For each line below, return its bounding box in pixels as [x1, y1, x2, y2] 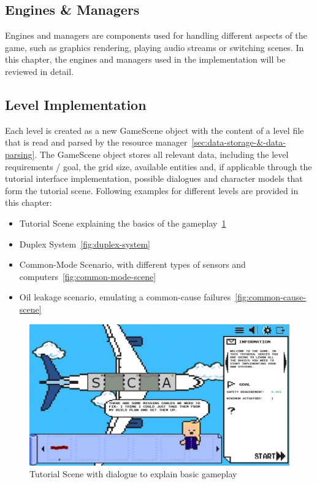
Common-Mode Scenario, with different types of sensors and [19, 258, 246, 271]
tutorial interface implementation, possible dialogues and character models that [5, 172, 303, 185]
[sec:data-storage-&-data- [191, 136, 286, 149]
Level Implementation [5, 95, 147, 114]
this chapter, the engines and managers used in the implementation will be [5, 53, 286, 66]
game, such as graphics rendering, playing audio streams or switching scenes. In [5, 41, 304, 53]
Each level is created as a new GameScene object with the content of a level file [5, 123, 304, 136]
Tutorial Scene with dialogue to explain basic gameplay [29, 467, 237, 480]
